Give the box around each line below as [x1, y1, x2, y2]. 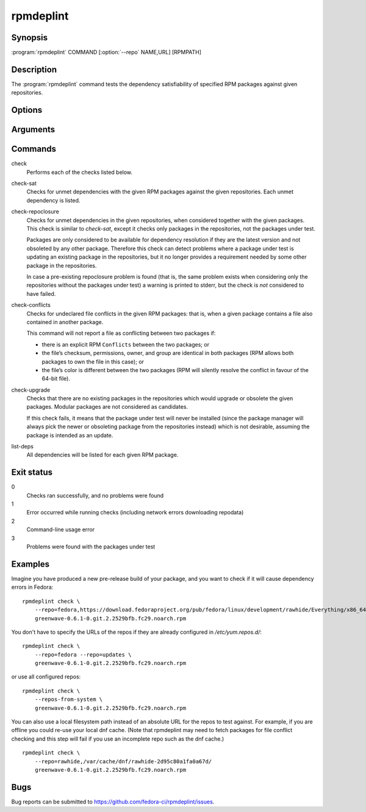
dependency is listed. [26, 196, 81, 204]
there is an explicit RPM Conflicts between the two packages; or [41, 340, 210, 348]
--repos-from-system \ [34, 696, 103, 703]
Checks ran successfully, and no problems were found [26, 492, 164, 499]
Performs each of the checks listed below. [26, 168, 133, 176]
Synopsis [11, 32, 48, 43]
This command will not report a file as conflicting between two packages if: [26, 329, 216, 337]
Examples [11, 559, 50, 569]
